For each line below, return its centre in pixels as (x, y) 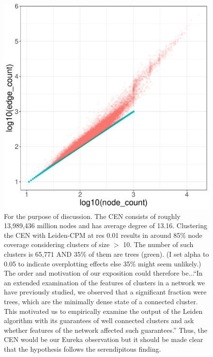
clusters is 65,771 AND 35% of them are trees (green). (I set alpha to (106, 254)
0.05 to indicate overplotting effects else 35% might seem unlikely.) (103, 263)
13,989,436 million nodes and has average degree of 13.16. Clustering (106, 225)
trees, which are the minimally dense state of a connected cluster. (101, 301)
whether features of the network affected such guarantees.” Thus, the (106, 330)
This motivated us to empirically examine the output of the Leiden (103, 311)
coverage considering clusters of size (57, 244)
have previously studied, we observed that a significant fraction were (105, 292)
